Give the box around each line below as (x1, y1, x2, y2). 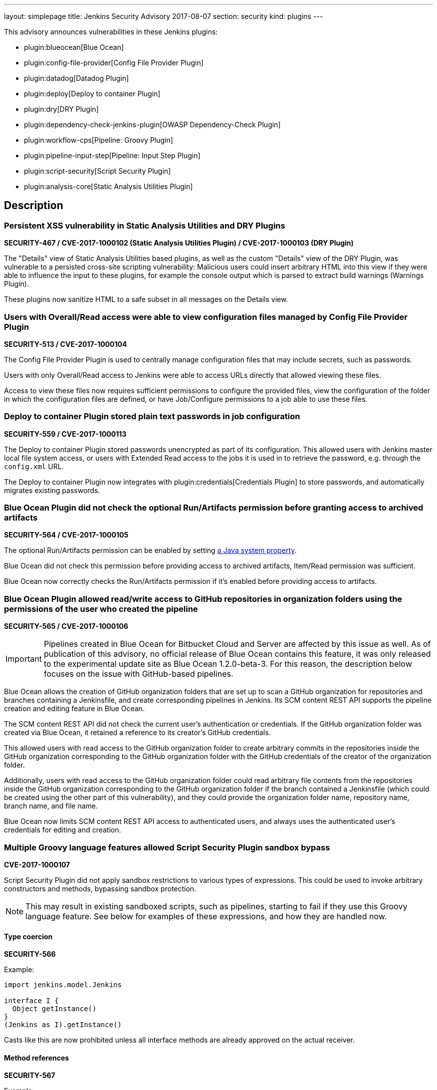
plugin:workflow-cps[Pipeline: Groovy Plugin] (24, 136, 173, 144)
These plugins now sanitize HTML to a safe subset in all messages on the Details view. (4, 295, 288, 304)
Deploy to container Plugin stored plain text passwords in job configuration (4, 411, 300, 422)
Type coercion (4, 932, 53, 941)
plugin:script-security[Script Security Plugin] (24, 167, 171, 175)
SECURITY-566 (4, 950, 56, 959)
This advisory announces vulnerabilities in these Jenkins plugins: (4, 27, 218, 36)
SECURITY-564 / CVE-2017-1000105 (4, 531, 129, 540)
